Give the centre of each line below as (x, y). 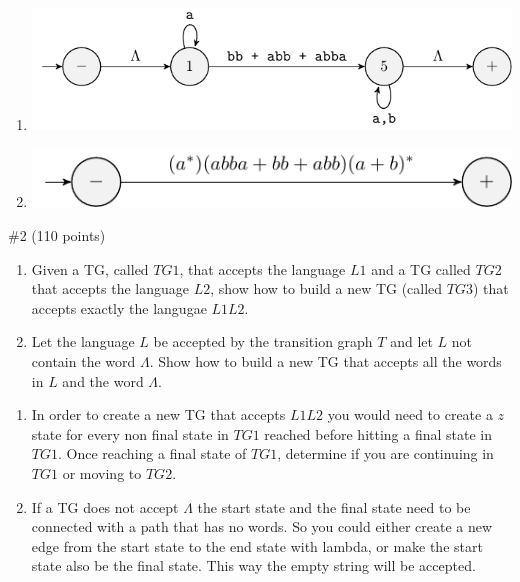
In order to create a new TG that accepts (158, 414)
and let (411, 341)
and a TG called (421, 268)
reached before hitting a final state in (378, 433)
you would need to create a (410, 414)
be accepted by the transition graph (263, 341)
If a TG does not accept (105, 506)
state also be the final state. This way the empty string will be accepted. (253, 565)
